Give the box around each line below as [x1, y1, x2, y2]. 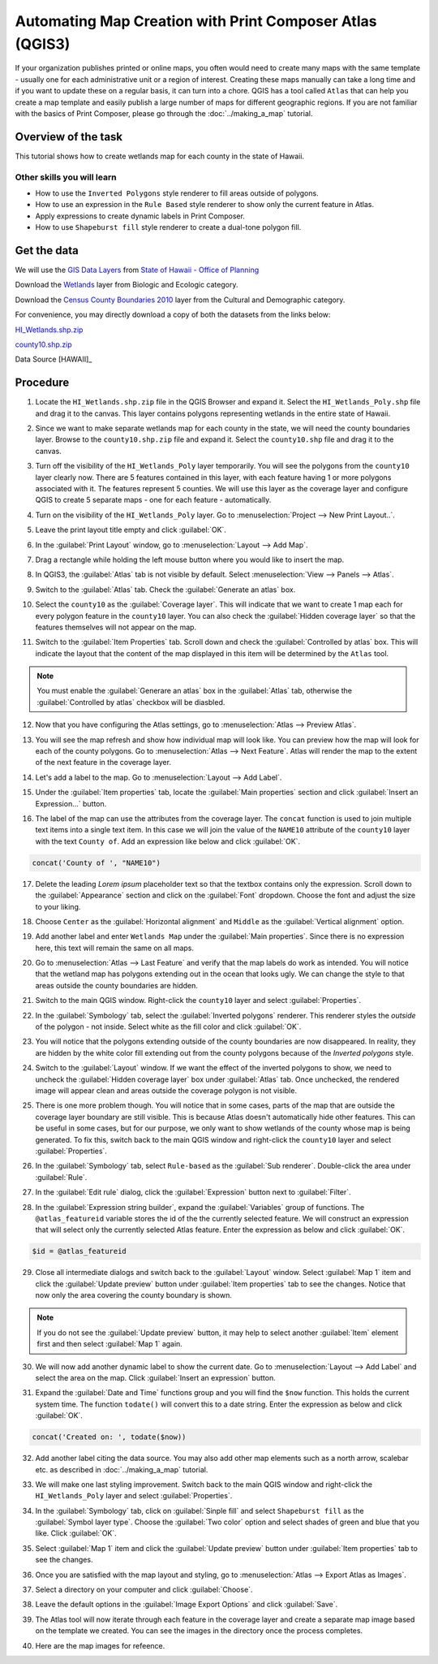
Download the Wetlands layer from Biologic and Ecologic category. [15, 280, 238, 290]
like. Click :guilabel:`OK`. [35, 1528, 117, 1538]
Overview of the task [15, 130, 123, 144]
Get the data [15, 244, 79, 257]
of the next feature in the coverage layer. [35, 758, 172, 767]
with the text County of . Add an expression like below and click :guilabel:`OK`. [35, 836, 300, 846]
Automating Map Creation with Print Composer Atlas [15, 12, 377, 30]
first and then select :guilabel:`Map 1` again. [36, 1339, 182, 1349]
